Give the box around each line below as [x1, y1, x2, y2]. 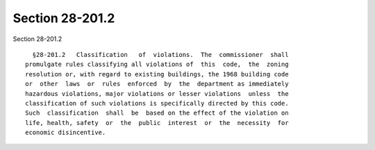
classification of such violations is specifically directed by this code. [25, 99, 289, 107]
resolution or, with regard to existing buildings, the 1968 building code [25, 70, 289, 78]
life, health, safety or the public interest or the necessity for [25, 119, 289, 126]
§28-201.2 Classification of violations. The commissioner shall [32, 51, 289, 58]
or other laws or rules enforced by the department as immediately [25, 80, 289, 88]
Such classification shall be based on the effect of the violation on [25, 109, 289, 117]
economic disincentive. [25, 128, 106, 137]
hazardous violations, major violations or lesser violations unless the [25, 90, 289, 97]
